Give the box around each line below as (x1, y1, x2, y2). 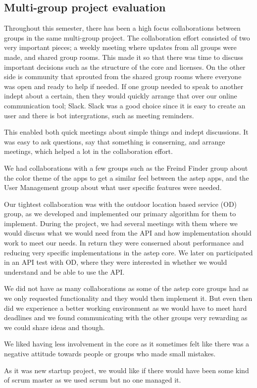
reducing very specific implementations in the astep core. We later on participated (4, 247, 253, 257)
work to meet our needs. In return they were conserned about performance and (4, 238, 244, 248)
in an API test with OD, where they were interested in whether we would (4, 257, 227, 267)
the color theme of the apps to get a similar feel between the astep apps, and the (4, 172, 249, 183)
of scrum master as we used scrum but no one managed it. (4, 375, 181, 385)
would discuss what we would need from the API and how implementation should (4, 228, 252, 238)
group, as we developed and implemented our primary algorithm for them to (4, 208, 236, 219)
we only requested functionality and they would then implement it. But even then (4, 293, 253, 303)
